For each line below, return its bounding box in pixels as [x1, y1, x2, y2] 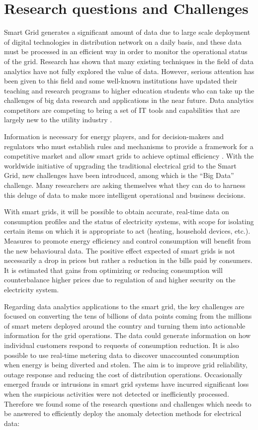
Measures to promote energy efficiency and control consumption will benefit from [4, 236, 251, 246]
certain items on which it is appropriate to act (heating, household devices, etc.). [4, 226, 251, 236]
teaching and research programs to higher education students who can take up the [4, 85, 255, 95]
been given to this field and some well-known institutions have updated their [4, 76, 238, 86]
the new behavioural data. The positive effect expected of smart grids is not [4, 245, 235, 256]
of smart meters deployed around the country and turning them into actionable [4, 320, 246, 331]
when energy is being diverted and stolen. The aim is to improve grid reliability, [4, 359, 248, 370]
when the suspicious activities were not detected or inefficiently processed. [4, 388, 229, 399]
